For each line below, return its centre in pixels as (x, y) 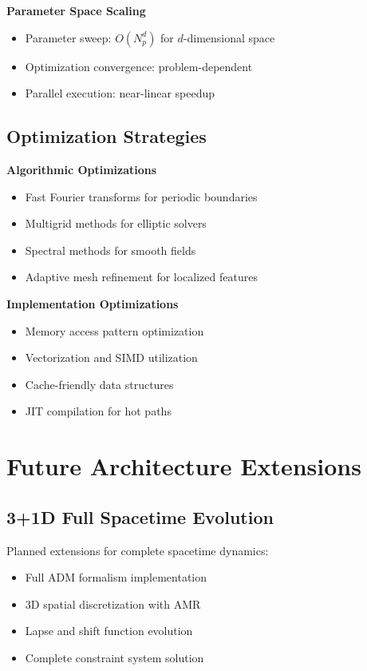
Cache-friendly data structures (99, 384)
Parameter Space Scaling (76, 10)
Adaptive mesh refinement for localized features (141, 277)
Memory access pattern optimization (114, 330)
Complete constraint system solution (114, 657)
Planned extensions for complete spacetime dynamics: (138, 550)
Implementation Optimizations (93, 303)
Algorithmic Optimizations (82, 169)
